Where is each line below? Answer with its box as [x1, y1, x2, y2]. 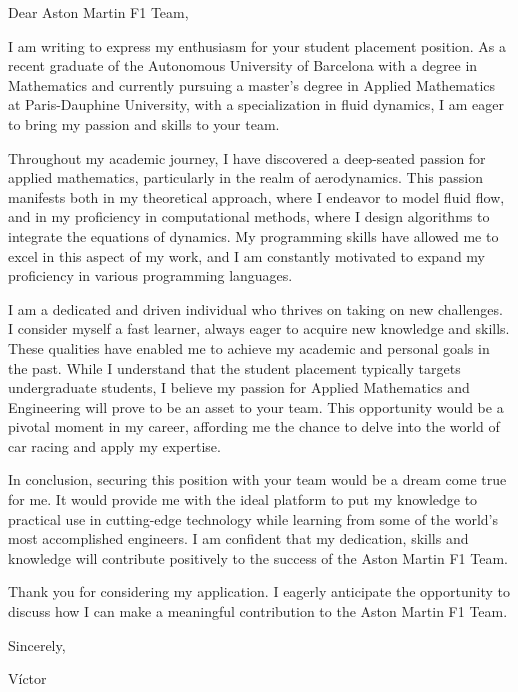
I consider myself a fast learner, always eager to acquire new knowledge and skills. [8, 318, 510, 339]
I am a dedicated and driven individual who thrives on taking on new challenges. [8, 298, 503, 319]
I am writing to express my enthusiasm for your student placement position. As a [8, 35, 507, 56]
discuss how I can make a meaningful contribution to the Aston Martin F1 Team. [8, 601, 508, 622]
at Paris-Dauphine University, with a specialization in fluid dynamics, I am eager [8, 94, 504, 115]
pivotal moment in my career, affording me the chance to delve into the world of [8, 416, 500, 437]
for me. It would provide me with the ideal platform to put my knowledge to [8, 489, 478, 510]
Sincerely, [8, 634, 66, 655]
